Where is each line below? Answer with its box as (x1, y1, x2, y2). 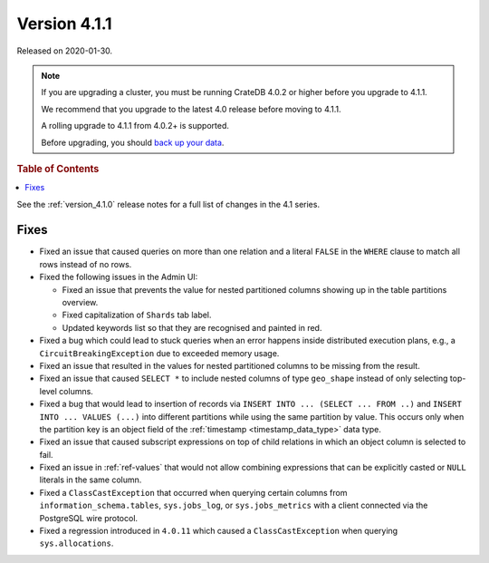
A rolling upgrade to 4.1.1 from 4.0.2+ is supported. (41, 121, 230, 131)
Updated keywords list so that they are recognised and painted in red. (62, 322, 322, 333)
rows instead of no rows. (39, 258, 132, 269)
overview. (62, 297, 99, 308)
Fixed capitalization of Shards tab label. (62, 309, 212, 321)
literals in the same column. (39, 474, 142, 485)
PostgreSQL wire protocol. (39, 512, 139, 523)
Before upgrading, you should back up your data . (41, 137, 225, 148)
